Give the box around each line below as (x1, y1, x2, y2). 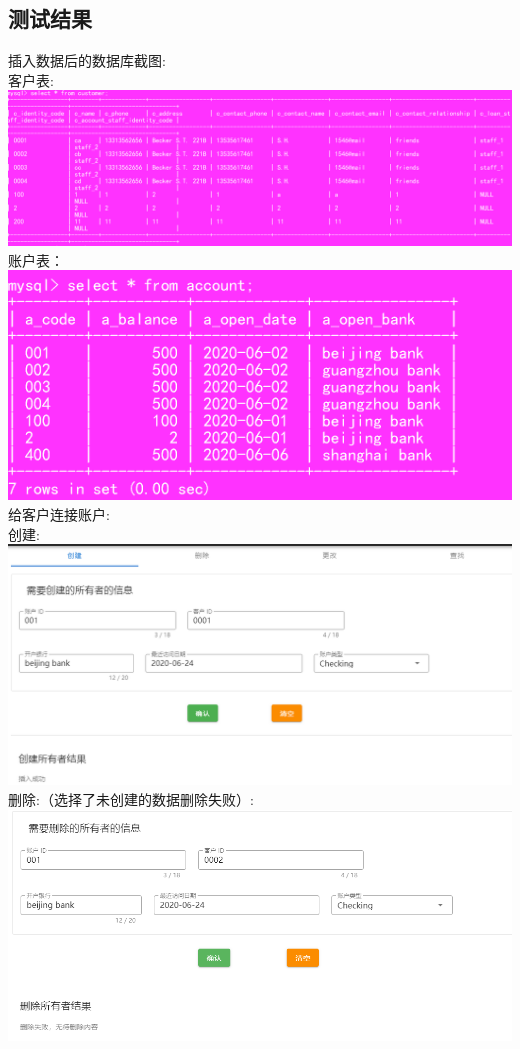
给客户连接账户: (8, 503, 110, 524)
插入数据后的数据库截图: (8, 50, 166, 71)
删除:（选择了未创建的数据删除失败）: (8, 788, 254, 809)
